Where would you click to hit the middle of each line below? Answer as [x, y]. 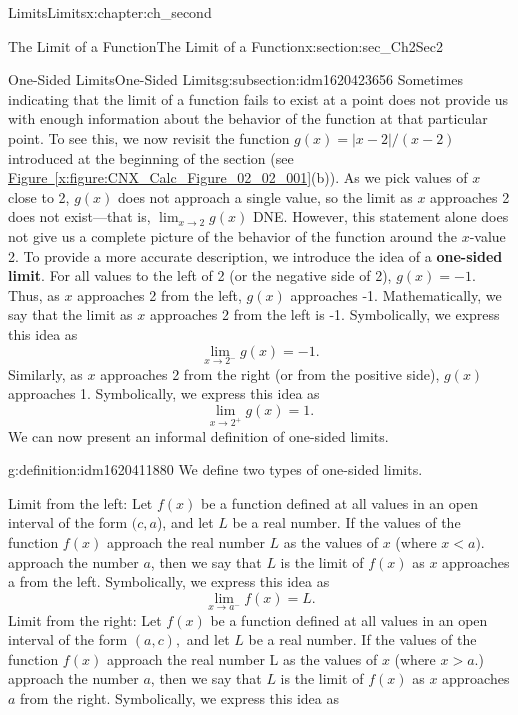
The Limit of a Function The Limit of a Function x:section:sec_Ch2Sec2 [225, 45]
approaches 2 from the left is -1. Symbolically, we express [324, 314]
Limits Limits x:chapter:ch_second [110, 12]
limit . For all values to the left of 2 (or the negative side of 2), [200, 275]
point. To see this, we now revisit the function [149, 137]
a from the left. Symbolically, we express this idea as [169, 581]
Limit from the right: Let [85, 619]
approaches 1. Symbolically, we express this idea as [164, 393]
